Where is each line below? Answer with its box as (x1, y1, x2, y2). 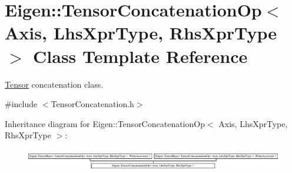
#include (5, 98, 38, 110)
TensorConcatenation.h (51, 98, 134, 110)
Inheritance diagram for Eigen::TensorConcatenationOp (5, 117, 205, 129)
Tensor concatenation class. (5, 78, 104, 90)
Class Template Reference (33, 44, 248, 68)
